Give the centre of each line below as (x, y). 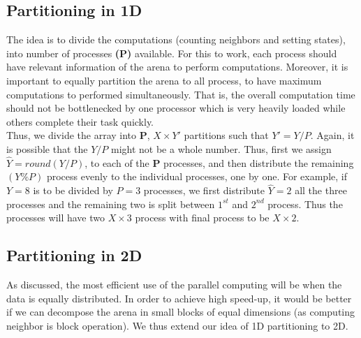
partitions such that (226, 135)
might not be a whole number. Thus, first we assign (221, 148)
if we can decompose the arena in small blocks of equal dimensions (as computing (181, 312)
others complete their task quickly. (80, 121)
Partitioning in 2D (74, 255)
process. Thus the (305, 204)
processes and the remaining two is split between (111, 204)
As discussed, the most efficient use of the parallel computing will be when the (174, 285)
